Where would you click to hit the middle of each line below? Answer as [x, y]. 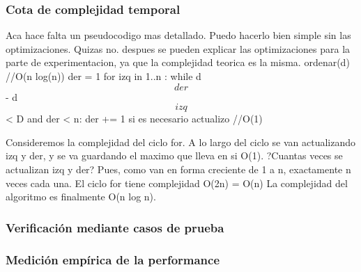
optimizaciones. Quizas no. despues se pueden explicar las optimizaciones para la [178, 48]
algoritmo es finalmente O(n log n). [81, 197]
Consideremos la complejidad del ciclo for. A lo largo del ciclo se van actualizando [180, 142]
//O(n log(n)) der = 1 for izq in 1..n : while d [103, 76]
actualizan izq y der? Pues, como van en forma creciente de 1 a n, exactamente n [178, 169]
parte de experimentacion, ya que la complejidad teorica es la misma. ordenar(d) [178, 62]
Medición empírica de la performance [113, 259]
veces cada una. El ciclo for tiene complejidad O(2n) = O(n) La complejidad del [177, 183]
